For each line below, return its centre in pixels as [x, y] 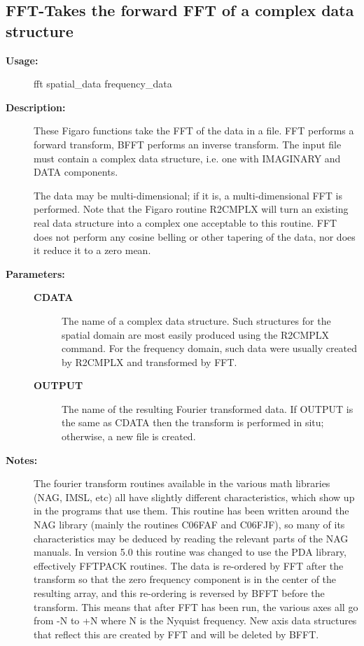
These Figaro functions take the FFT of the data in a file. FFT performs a [194, 131]
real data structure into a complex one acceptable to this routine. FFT [185, 222]
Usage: [22, 60]
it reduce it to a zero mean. [92, 250]
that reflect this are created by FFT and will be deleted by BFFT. [176, 634]
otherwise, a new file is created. [129, 436]
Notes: [22, 459]
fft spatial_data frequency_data [103, 84]
